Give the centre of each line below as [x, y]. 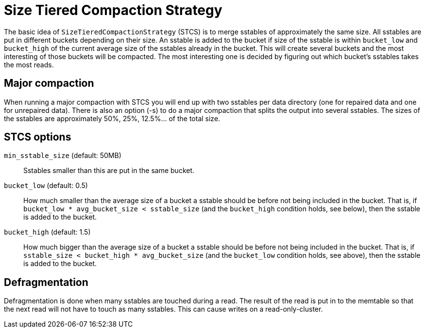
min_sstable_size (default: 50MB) [63, 156]
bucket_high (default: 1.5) [47, 232]
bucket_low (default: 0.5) [46, 186]
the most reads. [29, 64]
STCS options [38, 137]
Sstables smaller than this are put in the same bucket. [109, 171]
